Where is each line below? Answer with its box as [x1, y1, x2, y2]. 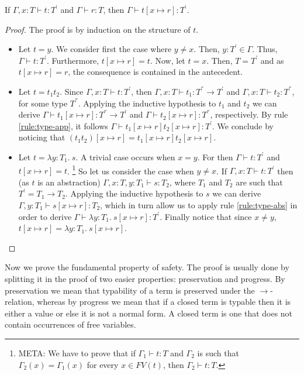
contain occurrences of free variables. [5, 318, 136, 331]
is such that [197, 346, 239, 359]
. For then [197, 150, 233, 163]
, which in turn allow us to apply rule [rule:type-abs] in [100, 198, 298, 211]
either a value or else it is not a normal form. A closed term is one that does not [5, 307, 293, 319]
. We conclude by [212, 119, 274, 132]
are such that [236, 176, 283, 188]
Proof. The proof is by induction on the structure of [5, 23, 191, 35]
